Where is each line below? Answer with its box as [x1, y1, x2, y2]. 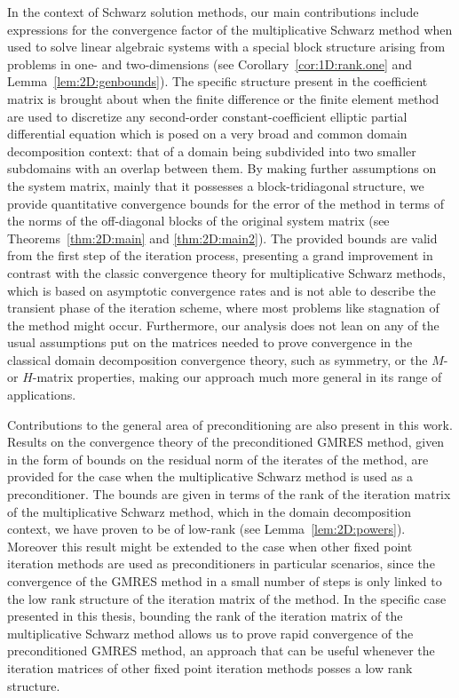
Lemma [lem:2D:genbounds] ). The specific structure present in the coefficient [7, 72, 428, 91]
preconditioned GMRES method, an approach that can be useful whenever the [7, 641, 435, 660]
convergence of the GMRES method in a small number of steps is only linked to [7, 572, 442, 590]
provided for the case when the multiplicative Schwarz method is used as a [7, 467, 413, 486]
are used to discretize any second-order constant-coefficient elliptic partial [7, 107, 408, 125]
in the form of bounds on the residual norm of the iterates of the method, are [7, 449, 429, 468]
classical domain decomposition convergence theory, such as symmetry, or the [7, 350, 428, 369]
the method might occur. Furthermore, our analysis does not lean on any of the [7, 315, 439, 334]
